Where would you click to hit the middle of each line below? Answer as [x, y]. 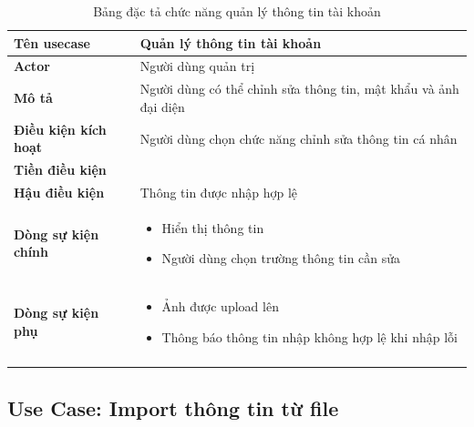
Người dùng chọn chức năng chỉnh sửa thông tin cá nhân [299, 138]
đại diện [162, 106]
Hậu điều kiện [59, 192]
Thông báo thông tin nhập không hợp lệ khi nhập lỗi [309, 336]
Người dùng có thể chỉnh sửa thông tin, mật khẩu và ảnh [299, 89]
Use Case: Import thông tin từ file [173, 407]
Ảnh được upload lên [220, 306]
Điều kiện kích [60, 129]
